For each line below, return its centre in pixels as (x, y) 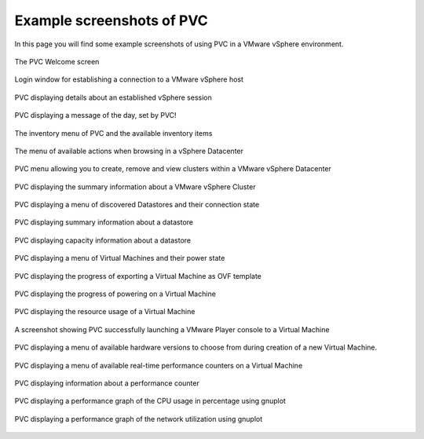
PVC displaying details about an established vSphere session (113, 97)
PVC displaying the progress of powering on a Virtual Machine (115, 294)
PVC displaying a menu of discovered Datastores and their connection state (137, 205)
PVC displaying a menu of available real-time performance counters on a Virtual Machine (159, 365)
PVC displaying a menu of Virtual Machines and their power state (120, 258)
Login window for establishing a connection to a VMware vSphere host (129, 79)
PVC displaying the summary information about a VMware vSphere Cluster (135, 187)
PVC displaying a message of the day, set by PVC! (95, 115)
